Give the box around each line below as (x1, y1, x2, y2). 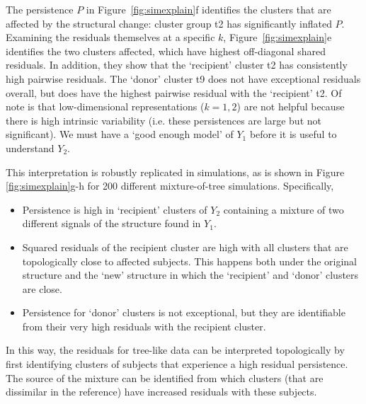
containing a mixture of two (223, 202, 344, 217)
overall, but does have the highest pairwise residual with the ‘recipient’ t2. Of (6, 85, 342, 100)
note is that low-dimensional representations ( (6, 99, 205, 114)
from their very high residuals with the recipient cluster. (22, 318, 266, 333)
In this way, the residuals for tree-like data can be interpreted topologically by (6, 342, 345, 357)
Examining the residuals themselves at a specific (6, 30, 215, 45)
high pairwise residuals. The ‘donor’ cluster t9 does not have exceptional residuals (6, 71, 361, 86)
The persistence (6, 2, 74, 16)
